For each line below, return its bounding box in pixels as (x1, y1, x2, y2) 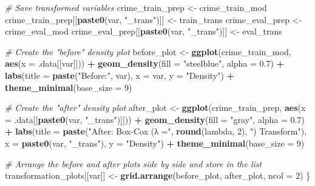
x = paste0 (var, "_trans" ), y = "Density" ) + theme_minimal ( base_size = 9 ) (5, 136, 305, 149)
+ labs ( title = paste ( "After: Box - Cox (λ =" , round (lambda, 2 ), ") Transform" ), (5, 125, 307, 138)
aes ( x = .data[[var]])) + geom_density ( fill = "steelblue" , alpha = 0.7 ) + (5, 57, 285, 70)
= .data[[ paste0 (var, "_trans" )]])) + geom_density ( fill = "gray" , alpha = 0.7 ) (5, 113, 305, 125)
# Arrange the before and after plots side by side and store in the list (5, 157, 262, 170)
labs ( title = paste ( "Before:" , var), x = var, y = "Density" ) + (5, 68, 235, 81)
